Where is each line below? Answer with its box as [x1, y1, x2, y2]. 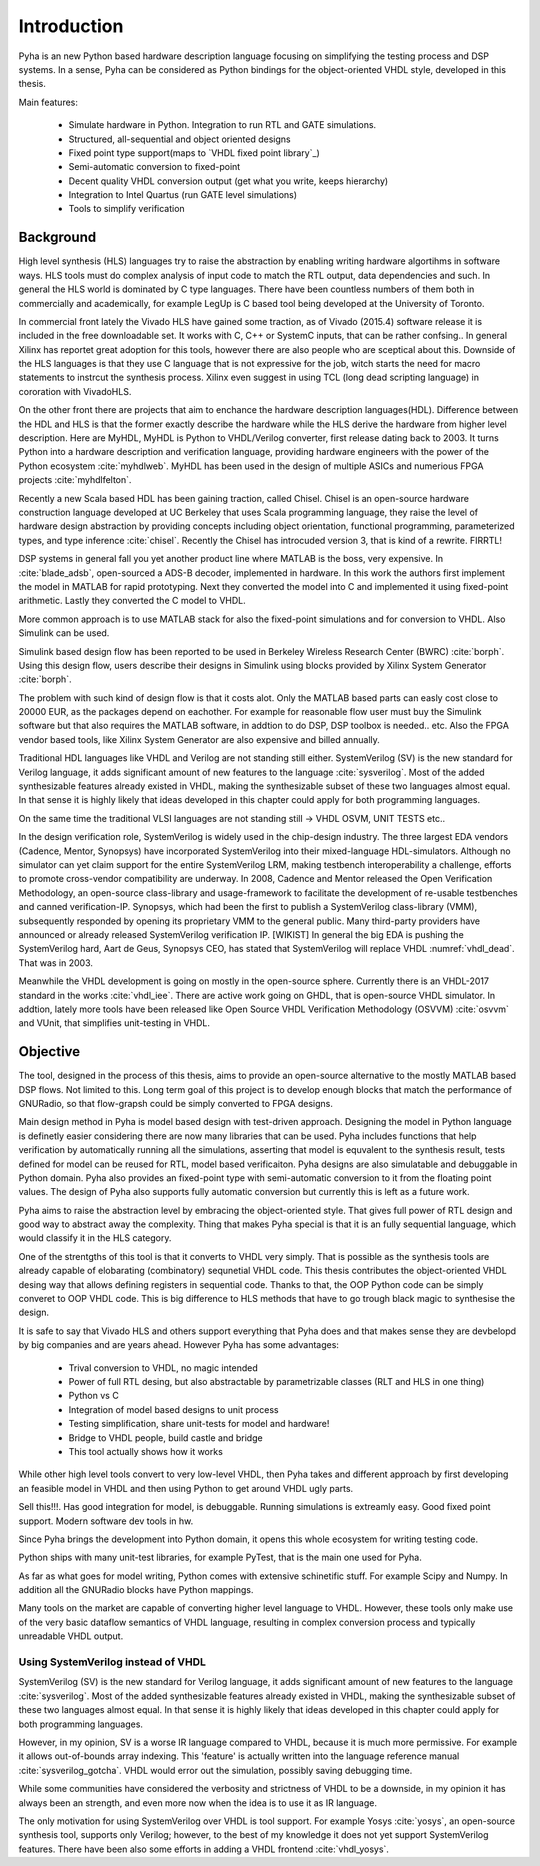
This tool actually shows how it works [68, 1445, 224, 1457]
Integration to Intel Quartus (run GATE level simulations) [68, 189, 298, 201]
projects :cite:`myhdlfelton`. [18, 474, 132, 486]
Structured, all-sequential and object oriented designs [68, 133, 291, 145]
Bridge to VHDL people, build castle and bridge [68, 1431, 264, 1444]
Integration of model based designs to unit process [68, 1403, 279, 1415]
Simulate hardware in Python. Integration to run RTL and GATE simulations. [68, 119, 377, 131]
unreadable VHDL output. [18, 1630, 124, 1642]
